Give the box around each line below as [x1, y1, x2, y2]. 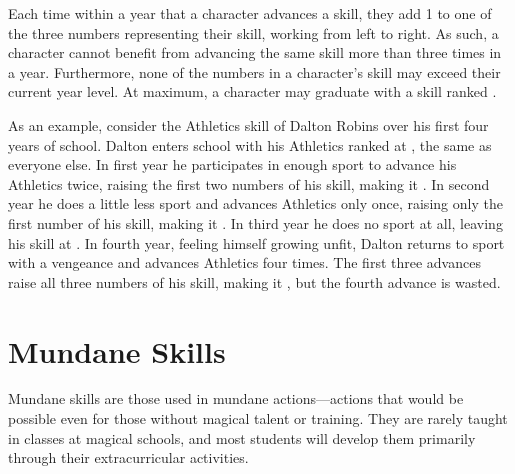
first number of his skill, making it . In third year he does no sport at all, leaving [8, 212, 503, 233]
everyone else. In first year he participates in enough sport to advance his [8, 154, 457, 175]
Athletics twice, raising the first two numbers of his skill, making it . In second [8, 173, 490, 194]
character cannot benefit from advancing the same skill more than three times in [8, 42, 502, 63]
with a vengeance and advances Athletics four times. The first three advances [8, 252, 481, 273]
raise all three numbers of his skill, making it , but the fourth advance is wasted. [8, 271, 501, 292]
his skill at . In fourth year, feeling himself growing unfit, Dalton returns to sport [8, 232, 505, 253]
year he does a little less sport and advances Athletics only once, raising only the [8, 193, 503, 214]
